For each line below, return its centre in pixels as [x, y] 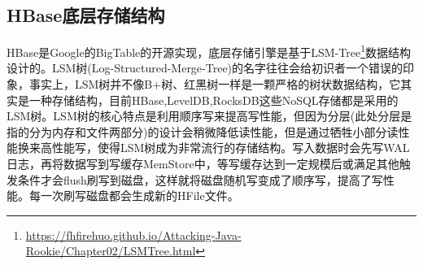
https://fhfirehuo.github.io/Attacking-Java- [133, 235]
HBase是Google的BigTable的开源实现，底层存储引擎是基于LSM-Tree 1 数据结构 [209, 51]
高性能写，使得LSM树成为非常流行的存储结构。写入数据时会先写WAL [225, 148]
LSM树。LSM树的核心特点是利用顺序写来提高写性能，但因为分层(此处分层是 [209, 116]
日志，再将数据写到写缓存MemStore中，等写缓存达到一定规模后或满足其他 [203, 164]
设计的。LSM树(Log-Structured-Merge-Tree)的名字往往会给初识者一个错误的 [205, 68]
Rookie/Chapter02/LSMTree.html [111, 251]
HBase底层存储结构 [86, 15]
